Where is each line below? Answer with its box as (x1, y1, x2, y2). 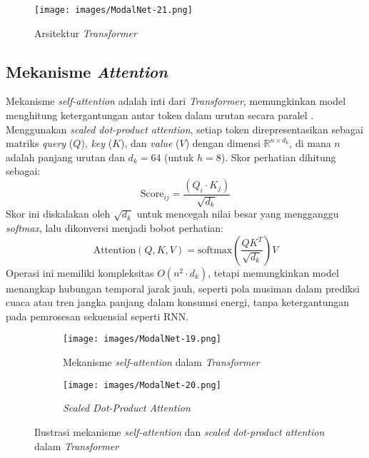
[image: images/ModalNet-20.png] (63, 380, 221, 390)
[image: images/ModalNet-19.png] (63, 334, 221, 345)
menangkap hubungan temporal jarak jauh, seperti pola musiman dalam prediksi (6, 280, 360, 295)
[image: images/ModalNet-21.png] (34, 5, 193, 15)
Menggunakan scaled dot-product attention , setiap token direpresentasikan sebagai (6, 121, 363, 136)
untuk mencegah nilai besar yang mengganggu (136, 206, 339, 221)
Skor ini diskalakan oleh (6, 206, 111, 221)
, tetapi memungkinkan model (208, 265, 339, 280)
